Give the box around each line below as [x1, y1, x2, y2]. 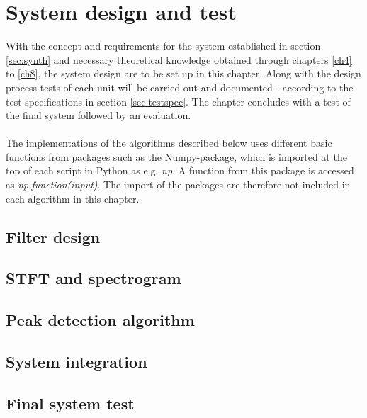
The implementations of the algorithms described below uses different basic [6, 135, 332, 150]
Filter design [6, 225, 101, 247]
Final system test [6, 392, 135, 414]
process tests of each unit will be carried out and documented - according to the [6, 79, 354, 94]
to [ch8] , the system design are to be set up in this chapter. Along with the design [6, 66, 361, 81]
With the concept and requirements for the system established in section [6, 38, 321, 53]
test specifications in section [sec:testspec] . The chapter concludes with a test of [6, 94, 351, 108]
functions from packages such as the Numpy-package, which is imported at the [6, 149, 347, 164]
